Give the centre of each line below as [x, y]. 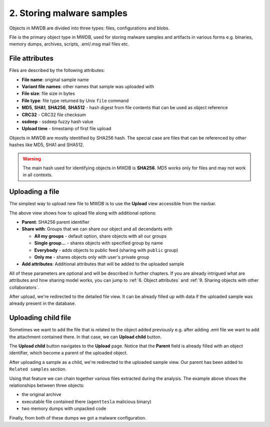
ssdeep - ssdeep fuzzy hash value [57, 121]
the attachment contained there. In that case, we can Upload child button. [85, 337]
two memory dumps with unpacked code [64, 408]
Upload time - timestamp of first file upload [66, 129]
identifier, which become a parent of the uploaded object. [68, 353]
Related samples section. [38, 369]
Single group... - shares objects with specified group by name [98, 243]
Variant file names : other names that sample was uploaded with [88, 87]
